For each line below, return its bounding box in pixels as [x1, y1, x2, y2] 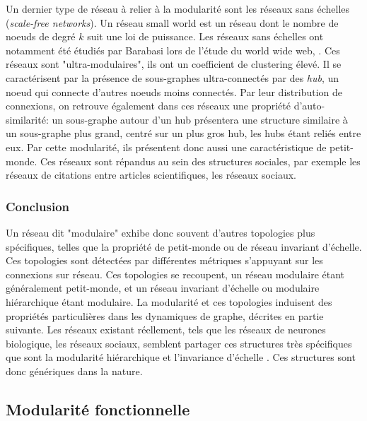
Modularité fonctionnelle [6, 398, 190, 420]
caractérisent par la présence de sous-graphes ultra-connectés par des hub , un [6, 70, 339, 85]
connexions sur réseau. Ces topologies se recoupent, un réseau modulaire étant [6, 266, 345, 281]
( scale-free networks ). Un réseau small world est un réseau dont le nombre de [6, 15, 339, 30]
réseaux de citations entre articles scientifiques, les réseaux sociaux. [6, 167, 296, 182]
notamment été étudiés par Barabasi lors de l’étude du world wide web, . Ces [6, 42, 340, 57]
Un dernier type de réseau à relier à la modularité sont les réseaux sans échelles [6, 1, 350, 16]
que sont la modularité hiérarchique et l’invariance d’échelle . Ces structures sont [6, 350, 356, 364]
